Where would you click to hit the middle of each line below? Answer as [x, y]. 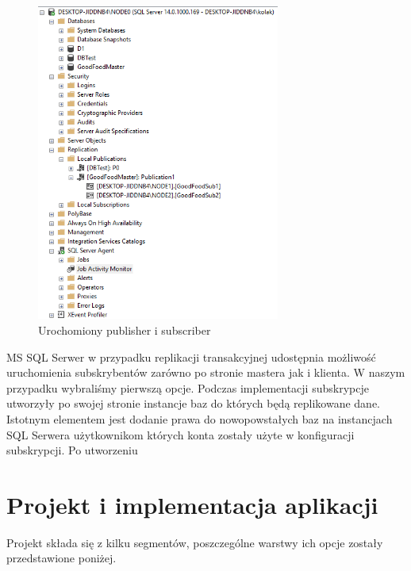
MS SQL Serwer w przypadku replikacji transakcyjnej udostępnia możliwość [191, 356]
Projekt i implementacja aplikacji [192, 504]
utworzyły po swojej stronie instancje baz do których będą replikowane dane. [193, 403]
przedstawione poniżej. [61, 558]
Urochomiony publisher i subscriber [125, 330]
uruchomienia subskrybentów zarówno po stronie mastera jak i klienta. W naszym [206, 372]
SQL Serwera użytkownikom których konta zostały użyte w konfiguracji [181, 434]
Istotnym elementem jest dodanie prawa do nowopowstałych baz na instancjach [200, 418]
